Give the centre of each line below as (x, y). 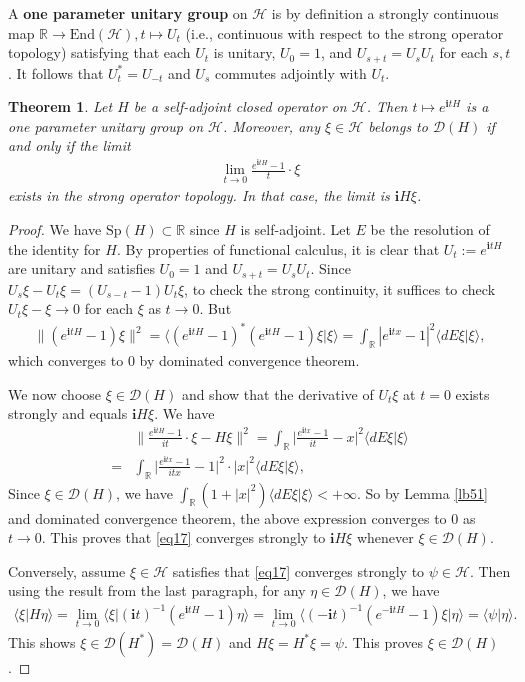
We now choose (55, 393)
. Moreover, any (271, 125)
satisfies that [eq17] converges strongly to (298, 570)
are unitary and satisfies (81, 268)
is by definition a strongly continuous (385, 13)
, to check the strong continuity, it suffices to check (340, 288)
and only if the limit (69, 145)
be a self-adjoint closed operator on (240, 106)
